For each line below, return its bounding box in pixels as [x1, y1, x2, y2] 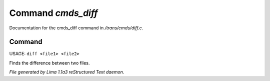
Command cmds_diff [9, 7, 98, 18]
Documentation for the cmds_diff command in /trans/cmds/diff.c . [9, 25, 143, 31]
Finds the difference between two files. [9, 60, 90, 66]
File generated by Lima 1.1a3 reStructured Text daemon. [9, 69, 124, 75]
